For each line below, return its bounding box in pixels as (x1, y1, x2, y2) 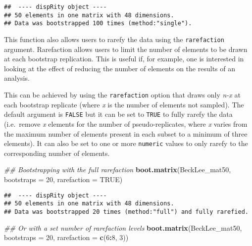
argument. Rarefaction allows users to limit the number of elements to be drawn (4, 44, 248, 54)
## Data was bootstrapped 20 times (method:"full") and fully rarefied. (4, 208, 249, 215)
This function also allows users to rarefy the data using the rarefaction (4, 34, 224, 44)
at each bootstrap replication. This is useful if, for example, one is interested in (4, 53, 244, 64)
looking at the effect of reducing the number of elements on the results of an (4, 63, 235, 73)
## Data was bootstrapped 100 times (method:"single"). (4, 20, 192, 27)
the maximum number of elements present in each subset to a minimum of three (4, 128, 248, 139)
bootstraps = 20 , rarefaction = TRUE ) (4, 174, 123, 184)
